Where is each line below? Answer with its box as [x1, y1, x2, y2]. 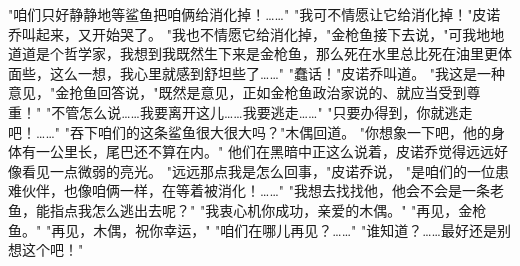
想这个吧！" [8, 239, 84, 260]
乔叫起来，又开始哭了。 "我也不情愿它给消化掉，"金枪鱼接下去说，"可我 [8, 23, 477, 44]
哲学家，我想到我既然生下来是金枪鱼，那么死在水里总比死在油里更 [63, 43, 498, 64]
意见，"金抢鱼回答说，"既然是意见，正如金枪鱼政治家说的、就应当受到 [8, 82, 467, 103]
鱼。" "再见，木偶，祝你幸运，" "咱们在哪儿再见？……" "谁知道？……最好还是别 [8, 219, 511, 240]
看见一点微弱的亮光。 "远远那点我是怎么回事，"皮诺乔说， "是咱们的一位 [21, 160, 496, 181]
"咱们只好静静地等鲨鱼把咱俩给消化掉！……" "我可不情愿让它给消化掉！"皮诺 [8, 4, 501, 24]
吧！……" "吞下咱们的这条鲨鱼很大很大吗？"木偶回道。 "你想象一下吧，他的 [8, 121, 492, 142]
